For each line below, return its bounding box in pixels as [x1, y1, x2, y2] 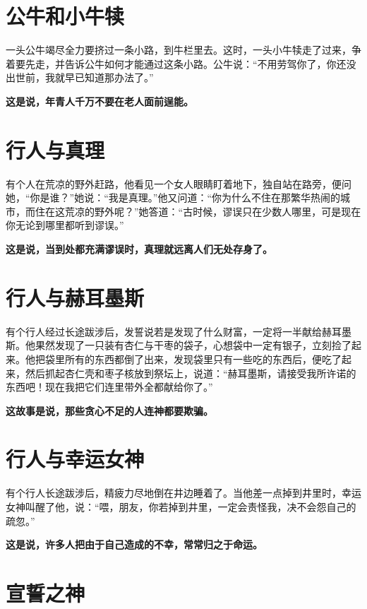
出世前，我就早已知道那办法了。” [6, 70, 154, 85]
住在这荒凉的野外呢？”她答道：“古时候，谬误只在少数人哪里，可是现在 [35, 203, 361, 218]
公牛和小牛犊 [6, 1, 125, 30]
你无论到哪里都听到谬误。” [6, 218, 124, 232]
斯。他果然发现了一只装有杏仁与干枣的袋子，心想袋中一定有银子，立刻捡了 [6, 338, 351, 353]
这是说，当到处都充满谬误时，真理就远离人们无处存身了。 [6, 242, 272, 256]
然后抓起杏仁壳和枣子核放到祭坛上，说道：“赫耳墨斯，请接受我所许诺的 [25, 365, 356, 380]
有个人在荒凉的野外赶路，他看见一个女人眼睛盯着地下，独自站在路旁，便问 [6, 176, 351, 191]
